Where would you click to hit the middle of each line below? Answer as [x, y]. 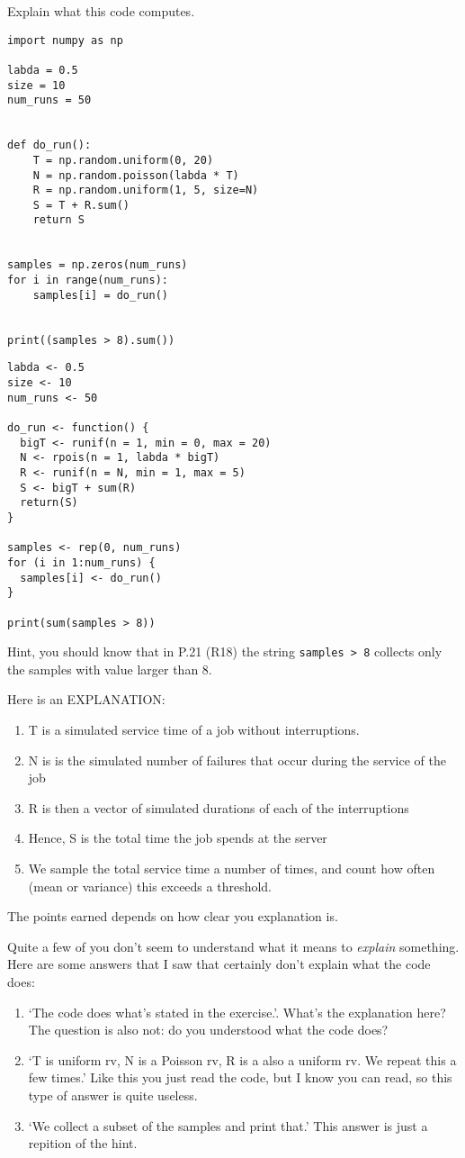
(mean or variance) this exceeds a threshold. [150, 886]
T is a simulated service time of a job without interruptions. [194, 730]
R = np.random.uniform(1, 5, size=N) [146, 190]
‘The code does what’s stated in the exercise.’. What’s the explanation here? [237, 1012]
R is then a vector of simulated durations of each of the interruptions [219, 807]
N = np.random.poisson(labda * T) [136, 175]
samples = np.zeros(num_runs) [98, 265]
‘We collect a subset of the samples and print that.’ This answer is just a [228, 1125]
